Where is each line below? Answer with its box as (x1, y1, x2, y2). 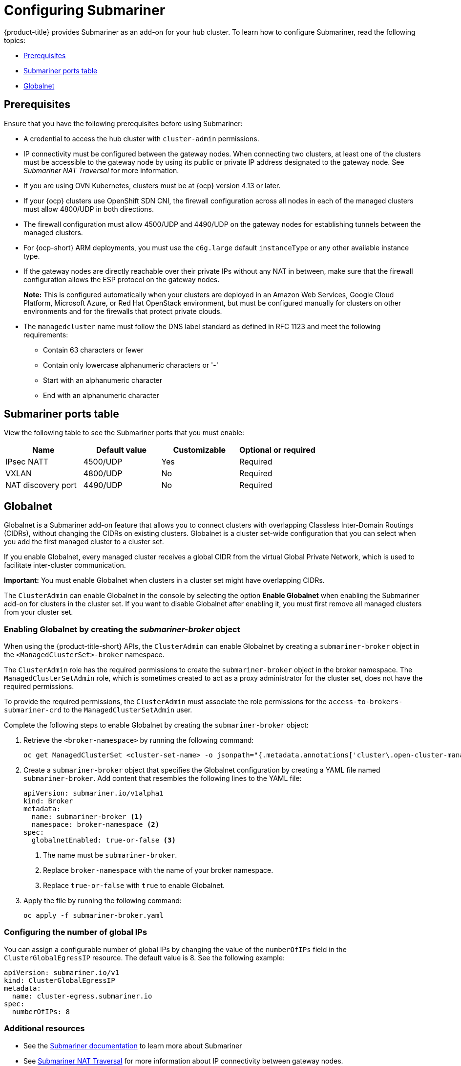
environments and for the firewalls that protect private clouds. (23, 307, 222, 315)
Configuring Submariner (4, 2, 166, 19)
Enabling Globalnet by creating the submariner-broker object (4, 624, 240, 634)
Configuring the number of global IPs (4, 927, 147, 937)
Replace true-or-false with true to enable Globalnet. (43, 881, 225, 890)
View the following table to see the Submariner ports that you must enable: (4, 428, 244, 437)
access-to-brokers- (328, 698, 403, 706)
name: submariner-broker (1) (31, 813, 143, 821)
